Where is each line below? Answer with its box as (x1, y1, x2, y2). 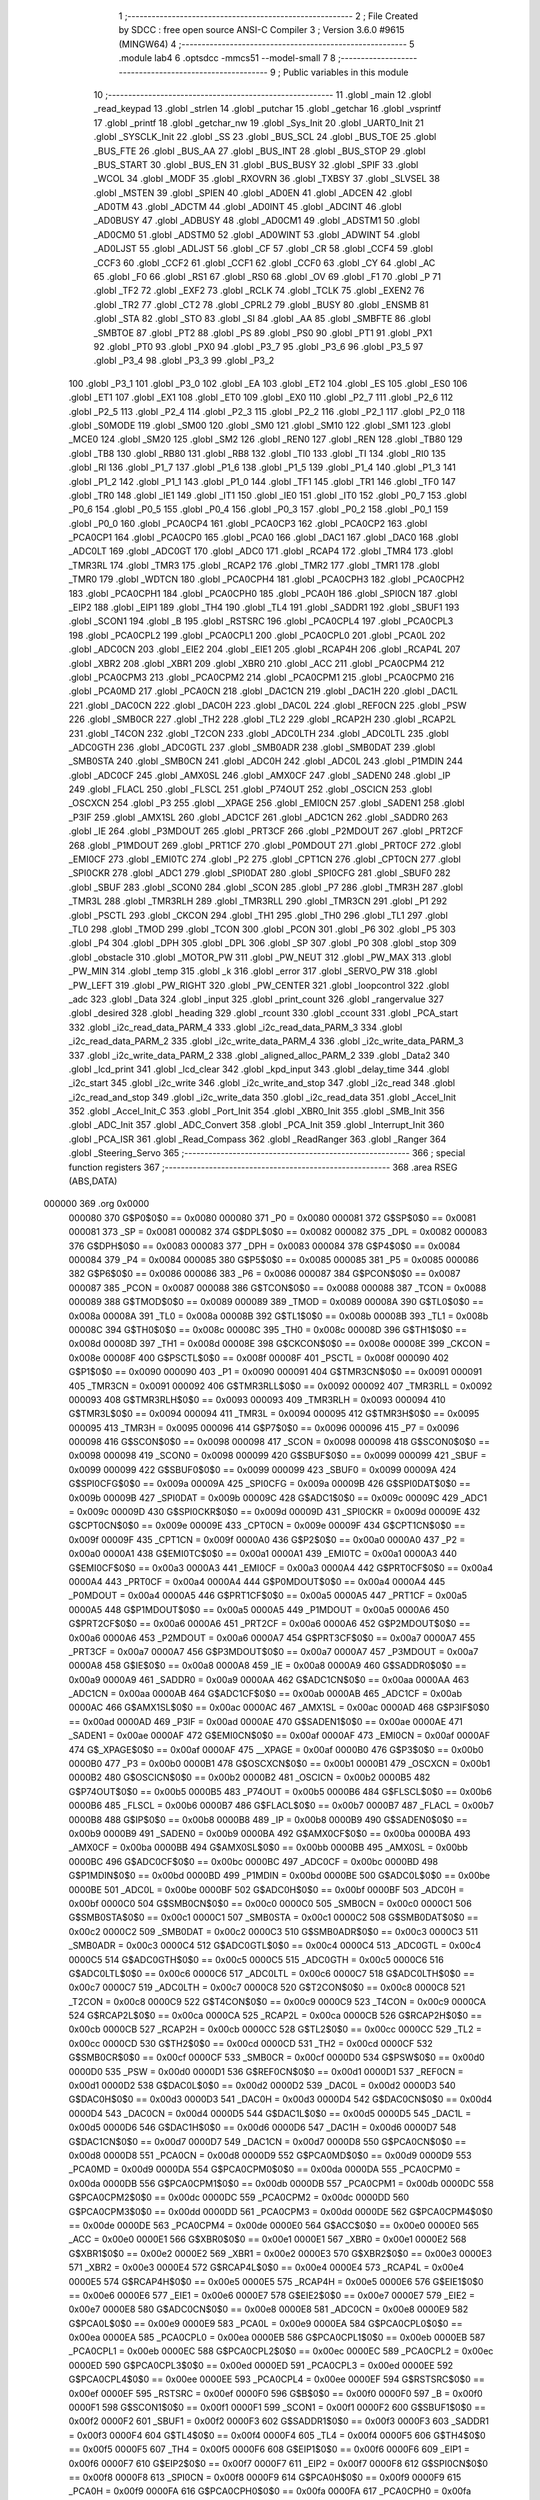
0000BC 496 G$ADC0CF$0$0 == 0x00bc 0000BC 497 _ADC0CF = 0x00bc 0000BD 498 (68, 1855, 439, 1867)
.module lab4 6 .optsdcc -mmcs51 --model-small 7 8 (118, 52, 336, 64)
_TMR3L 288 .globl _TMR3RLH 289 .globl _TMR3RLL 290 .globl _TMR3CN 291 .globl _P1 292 (68, 895, 448, 907)
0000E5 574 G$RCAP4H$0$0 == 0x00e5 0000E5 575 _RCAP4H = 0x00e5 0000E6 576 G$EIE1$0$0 (68, 2275, 484, 2287)
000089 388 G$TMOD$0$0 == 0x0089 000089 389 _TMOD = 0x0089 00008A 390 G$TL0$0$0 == (68, 1296, 484, 1308)
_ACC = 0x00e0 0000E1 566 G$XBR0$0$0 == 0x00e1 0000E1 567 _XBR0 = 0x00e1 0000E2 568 (68, 2233, 467, 2245)
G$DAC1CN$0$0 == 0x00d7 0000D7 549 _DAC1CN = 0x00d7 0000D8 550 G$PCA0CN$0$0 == (68, 2135, 467, 2147)
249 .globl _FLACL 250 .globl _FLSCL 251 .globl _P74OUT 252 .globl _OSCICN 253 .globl (68, 783, 433, 795)
